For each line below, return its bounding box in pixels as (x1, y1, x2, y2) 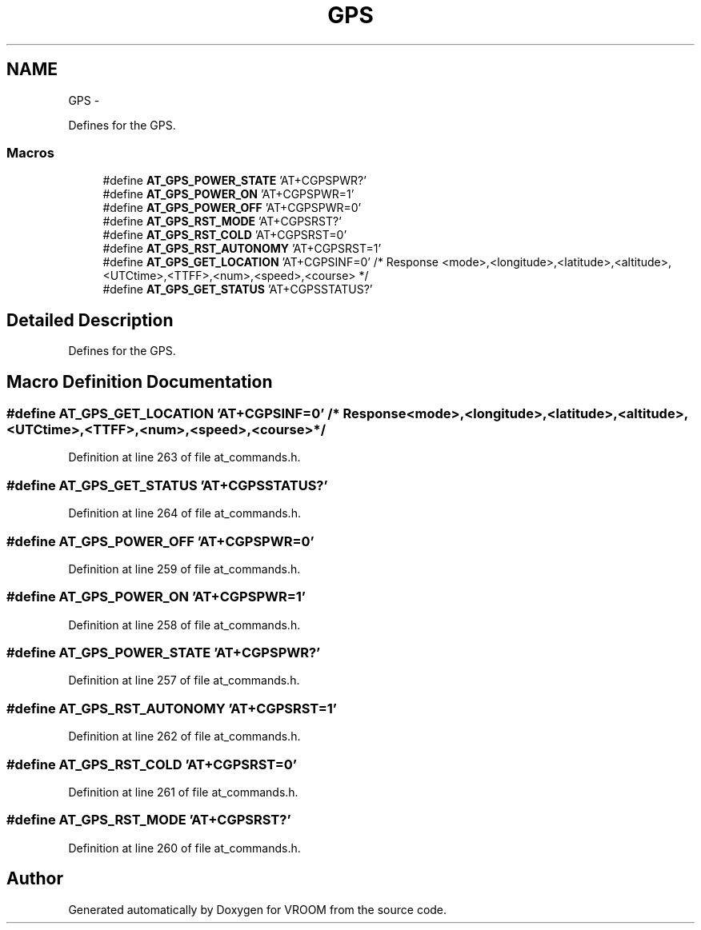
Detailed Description (6, 309, 174, 330)
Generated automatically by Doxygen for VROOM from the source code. (68, 902, 447, 916)
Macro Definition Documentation (6, 371, 273, 392)
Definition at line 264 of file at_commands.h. (68, 506, 301, 521)
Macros (6, 144, 54, 161)
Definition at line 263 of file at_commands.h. (68, 450, 301, 465)
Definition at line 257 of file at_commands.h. (68, 673, 300, 688)
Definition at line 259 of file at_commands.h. (68, 561, 301, 576)
